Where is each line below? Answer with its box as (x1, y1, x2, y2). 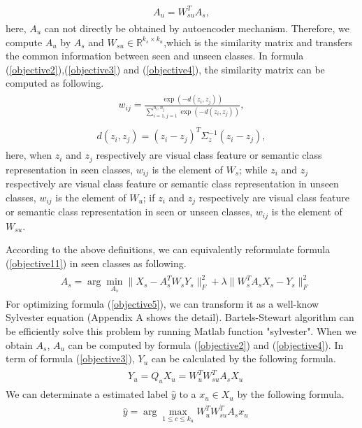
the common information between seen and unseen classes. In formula (6, 48, 304, 63)
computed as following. (6, 76, 104, 90)
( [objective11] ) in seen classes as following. (6, 255, 187, 270)
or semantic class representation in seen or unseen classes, (6, 204, 253, 219)
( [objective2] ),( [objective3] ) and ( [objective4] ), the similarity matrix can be (6, 62, 325, 76)
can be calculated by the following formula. (151, 351, 336, 366)
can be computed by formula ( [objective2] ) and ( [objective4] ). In (68, 337, 344, 352)
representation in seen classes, (6, 162, 133, 176)
